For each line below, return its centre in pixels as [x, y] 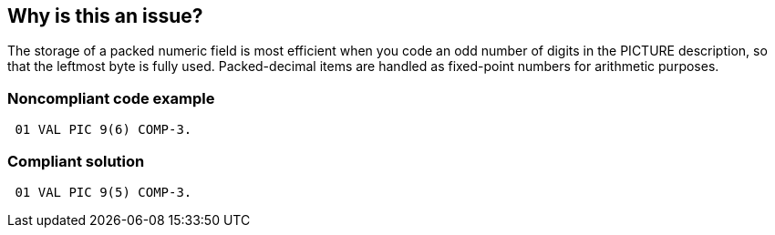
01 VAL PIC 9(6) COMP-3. [103, 130]
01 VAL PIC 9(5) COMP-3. [103, 192]
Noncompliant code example [111, 98]
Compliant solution [76, 161]
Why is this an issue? [105, 16]
